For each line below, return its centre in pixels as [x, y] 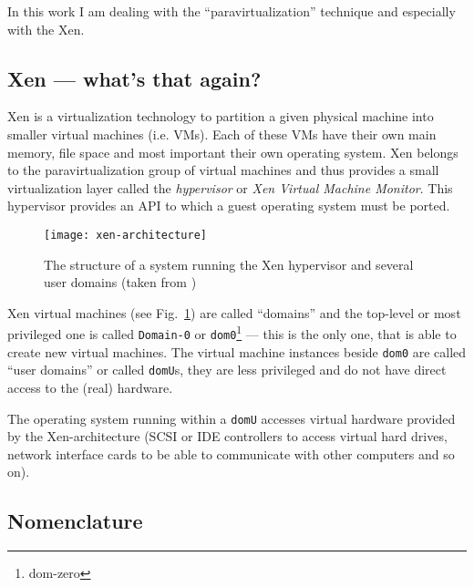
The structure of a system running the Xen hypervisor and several [229, 264]
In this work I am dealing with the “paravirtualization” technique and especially [232, 11]
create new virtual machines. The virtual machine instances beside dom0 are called [237, 351]
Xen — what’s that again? [134, 78]
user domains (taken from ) [120, 282]
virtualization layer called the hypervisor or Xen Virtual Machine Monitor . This [230, 187]
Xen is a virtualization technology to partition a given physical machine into [221, 116]
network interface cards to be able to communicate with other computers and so [231, 453]
